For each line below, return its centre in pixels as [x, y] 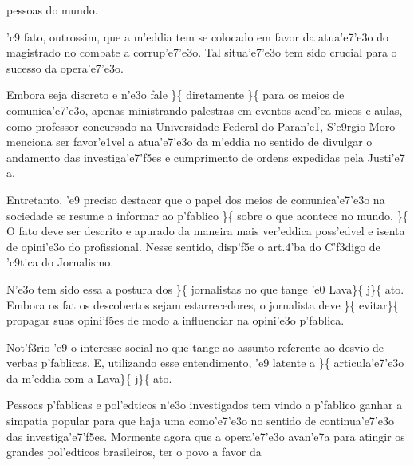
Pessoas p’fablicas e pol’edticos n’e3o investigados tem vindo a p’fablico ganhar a [205, 405]
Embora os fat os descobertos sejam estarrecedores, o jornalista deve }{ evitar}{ [203, 304]
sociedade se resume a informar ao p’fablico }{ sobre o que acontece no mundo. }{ [207, 215]
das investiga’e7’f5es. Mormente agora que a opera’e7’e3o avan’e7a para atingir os [206, 436]
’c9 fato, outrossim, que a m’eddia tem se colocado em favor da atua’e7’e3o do [197, 36]
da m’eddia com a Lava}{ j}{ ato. [89, 378]
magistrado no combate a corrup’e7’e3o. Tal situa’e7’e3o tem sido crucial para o [202, 52]
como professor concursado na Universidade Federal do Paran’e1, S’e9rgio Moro [201, 126]
